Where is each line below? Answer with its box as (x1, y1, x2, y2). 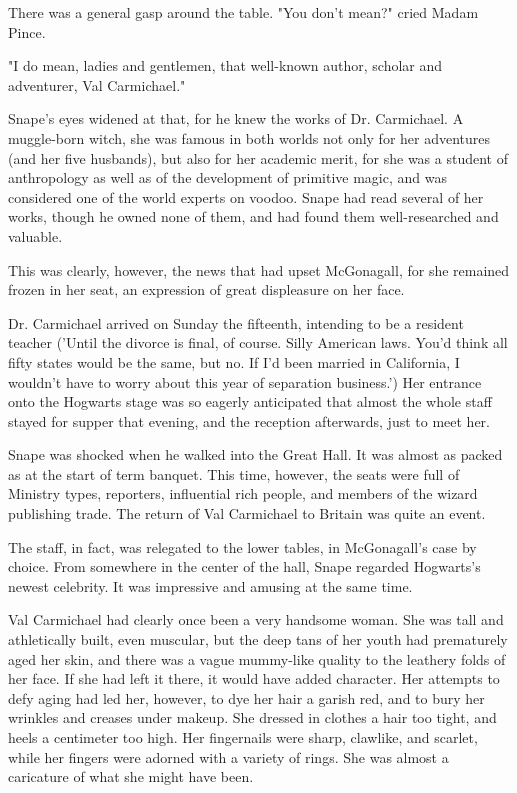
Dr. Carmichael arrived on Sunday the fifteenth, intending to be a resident (8, 312, 464, 333)
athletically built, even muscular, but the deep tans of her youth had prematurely (8, 629, 508, 650)
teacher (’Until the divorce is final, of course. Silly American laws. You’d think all (8, 332, 508, 353)
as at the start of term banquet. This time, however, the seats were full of (8, 463, 460, 484)
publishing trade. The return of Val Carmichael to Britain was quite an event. (8, 503, 486, 524)
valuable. (8, 225, 63, 246)
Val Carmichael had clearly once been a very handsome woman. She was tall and (8, 609, 504, 630)
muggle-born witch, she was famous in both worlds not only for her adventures (8, 127, 491, 148)
